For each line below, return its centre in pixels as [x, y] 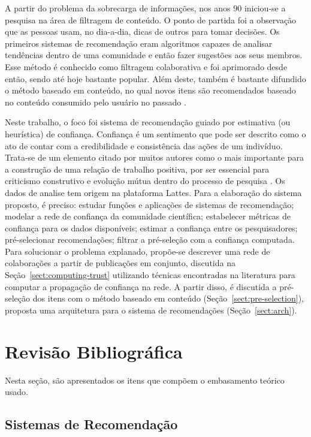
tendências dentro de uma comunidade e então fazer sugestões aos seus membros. [154, 55]
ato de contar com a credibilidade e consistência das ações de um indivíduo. [144, 145]
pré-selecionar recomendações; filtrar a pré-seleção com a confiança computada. [150, 239]
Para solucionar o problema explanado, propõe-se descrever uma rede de [138, 251]
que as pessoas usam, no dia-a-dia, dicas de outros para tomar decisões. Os [142, 31]
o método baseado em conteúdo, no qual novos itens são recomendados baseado [150, 90]
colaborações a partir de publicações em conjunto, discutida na [120, 263]
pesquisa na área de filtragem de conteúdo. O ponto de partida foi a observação [151, 19]
